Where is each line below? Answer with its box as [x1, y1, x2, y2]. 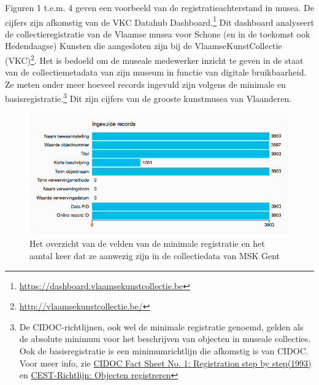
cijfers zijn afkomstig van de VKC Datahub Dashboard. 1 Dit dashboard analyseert [5, 14, 315, 28]
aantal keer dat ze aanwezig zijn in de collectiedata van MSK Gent [29, 249, 280, 262]
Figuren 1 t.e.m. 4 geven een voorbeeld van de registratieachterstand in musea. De [5, 1, 314, 14]
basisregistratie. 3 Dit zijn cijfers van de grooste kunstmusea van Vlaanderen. [5, 90, 292, 105]
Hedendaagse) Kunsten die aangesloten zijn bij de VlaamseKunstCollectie [5, 39, 282, 52]
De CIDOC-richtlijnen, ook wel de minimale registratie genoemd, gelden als [19, 320, 304, 333]
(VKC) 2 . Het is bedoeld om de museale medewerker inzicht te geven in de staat [5, 52, 304, 66]
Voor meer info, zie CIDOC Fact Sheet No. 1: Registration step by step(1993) [19, 356, 312, 369]
